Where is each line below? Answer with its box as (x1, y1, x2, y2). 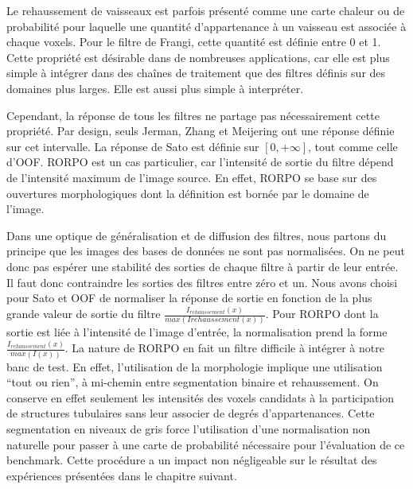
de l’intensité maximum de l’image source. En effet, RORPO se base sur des (6, 169, 377, 185)
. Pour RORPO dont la (265, 305, 379, 321)
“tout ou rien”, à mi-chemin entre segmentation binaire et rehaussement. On (6, 374, 379, 390)
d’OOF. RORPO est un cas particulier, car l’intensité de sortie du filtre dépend (6, 153, 394, 170)
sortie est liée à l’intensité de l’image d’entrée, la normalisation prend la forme (6, 324, 388, 340)
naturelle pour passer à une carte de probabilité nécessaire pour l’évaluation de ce (6, 436, 405, 452)
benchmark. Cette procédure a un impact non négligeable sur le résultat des (6, 452, 377, 468)
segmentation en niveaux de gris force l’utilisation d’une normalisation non (6, 420, 371, 437)
